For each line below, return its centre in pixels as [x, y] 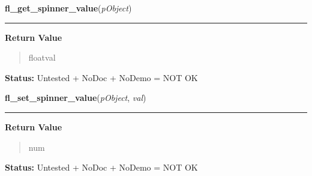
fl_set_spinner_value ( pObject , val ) [76, 98]
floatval [42, 57]
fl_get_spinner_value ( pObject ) [68, 8]
